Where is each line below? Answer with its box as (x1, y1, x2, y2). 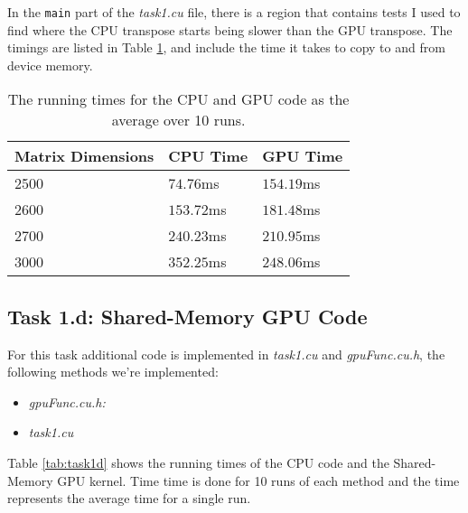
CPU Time (168, 145, 248, 167)
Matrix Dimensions (14, 145, 154, 167)
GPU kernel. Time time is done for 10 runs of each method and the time (57, 471, 460, 490)
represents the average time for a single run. (7, 489, 251, 508)
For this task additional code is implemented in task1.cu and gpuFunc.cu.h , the (7, 344, 445, 363)
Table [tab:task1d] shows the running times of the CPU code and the (7, 453, 389, 472)
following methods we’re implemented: (7, 362, 219, 381)
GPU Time (262, 145, 343, 167)
